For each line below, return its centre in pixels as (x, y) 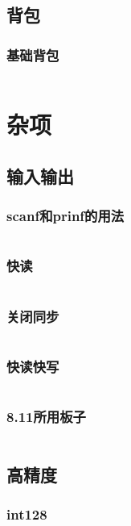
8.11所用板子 (46, 416)
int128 (27, 513)
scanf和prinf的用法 (65, 216)
